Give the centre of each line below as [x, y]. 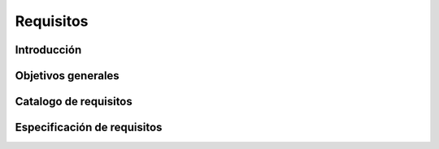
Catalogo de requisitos [74, 102]
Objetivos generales [67, 76]
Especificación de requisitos [89, 128]
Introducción [48, 50]
